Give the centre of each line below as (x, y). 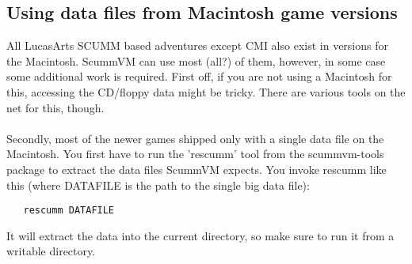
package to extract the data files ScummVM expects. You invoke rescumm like (196, 169)
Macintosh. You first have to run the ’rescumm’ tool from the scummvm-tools (195, 154)
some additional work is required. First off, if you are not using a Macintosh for (199, 76)
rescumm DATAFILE (69, 211)
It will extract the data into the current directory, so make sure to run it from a (200, 235)
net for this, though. (55, 107)
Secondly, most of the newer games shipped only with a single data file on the (195, 138)
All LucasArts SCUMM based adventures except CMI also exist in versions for (197, 45)
